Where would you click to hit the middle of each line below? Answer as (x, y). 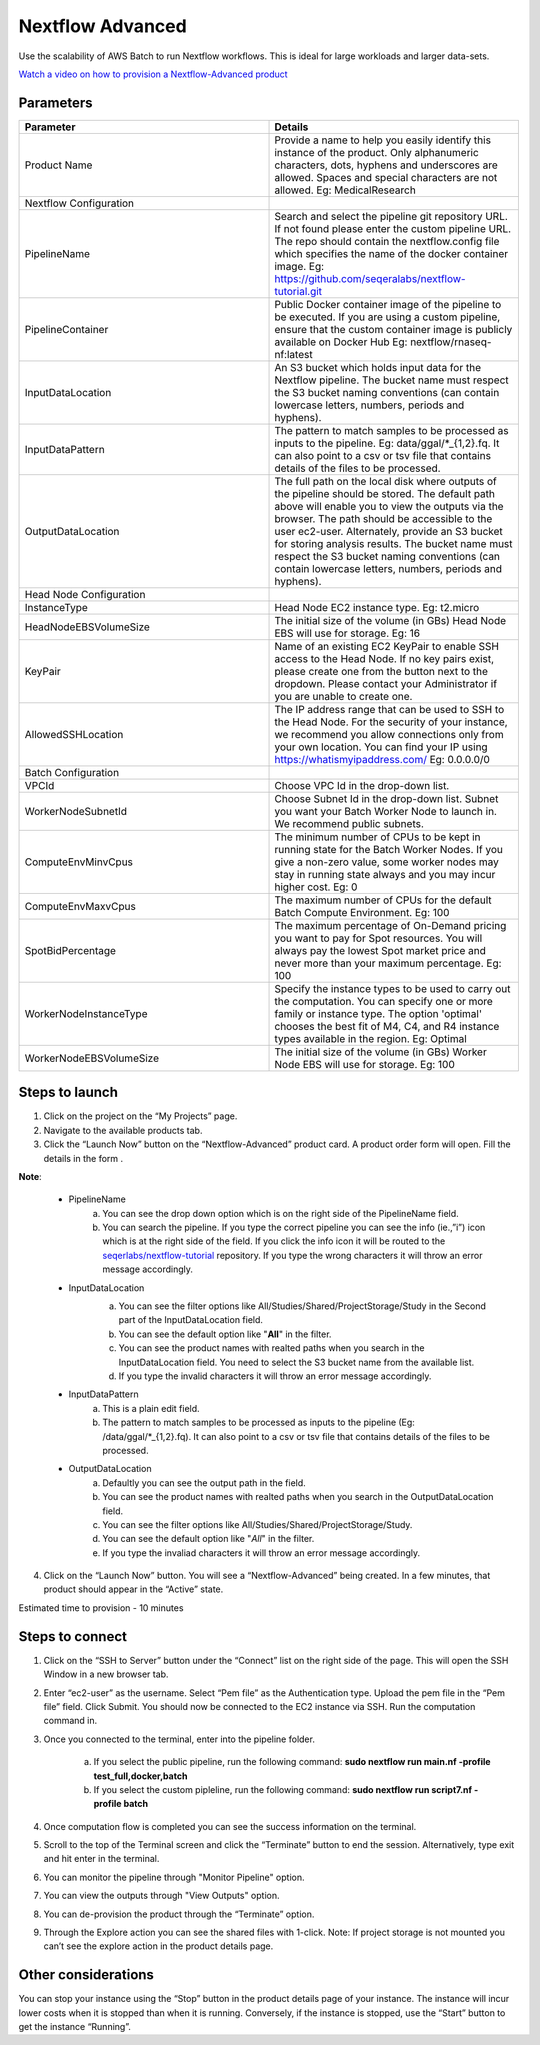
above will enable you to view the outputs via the (389, 506)
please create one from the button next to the (381, 671)
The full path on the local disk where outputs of (385, 481)
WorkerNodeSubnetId (75, 811)
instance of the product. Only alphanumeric (376, 152)
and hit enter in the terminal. (101, 1859)
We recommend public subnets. (349, 823)
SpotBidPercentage (70, 950)
